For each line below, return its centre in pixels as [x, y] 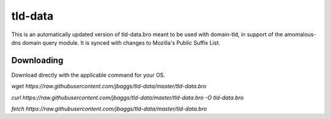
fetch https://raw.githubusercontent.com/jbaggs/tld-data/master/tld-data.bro [109, 109]
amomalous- [300, 34]
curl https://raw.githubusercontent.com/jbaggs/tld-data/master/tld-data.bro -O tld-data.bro [127, 98]
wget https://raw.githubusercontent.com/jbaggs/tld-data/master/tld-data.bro [109, 86]
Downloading [37, 60]
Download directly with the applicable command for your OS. [88, 75]
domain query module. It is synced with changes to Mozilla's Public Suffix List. [121, 42]
